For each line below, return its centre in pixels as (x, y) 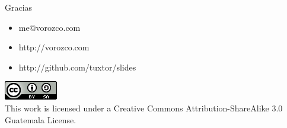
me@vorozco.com (50, 27)
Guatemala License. (41, 119)
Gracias (19, 7)
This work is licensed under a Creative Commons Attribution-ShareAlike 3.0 (144, 108)
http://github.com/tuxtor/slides (77, 67)
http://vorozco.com (54, 47)
